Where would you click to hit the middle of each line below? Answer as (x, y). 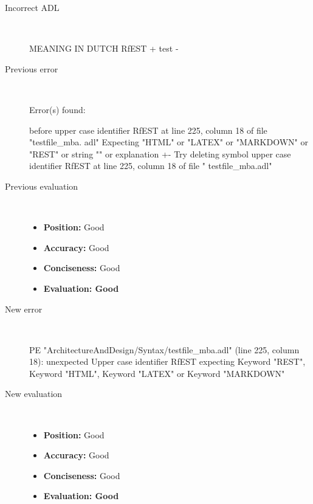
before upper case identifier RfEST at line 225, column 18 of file (148, 130)
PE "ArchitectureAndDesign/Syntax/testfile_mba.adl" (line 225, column (164, 349)
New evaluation (34, 394)
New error (24, 309)
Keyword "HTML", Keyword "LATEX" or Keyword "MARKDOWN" (157, 373)
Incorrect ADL (32, 7)
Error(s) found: (57, 109)
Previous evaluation (42, 186)
